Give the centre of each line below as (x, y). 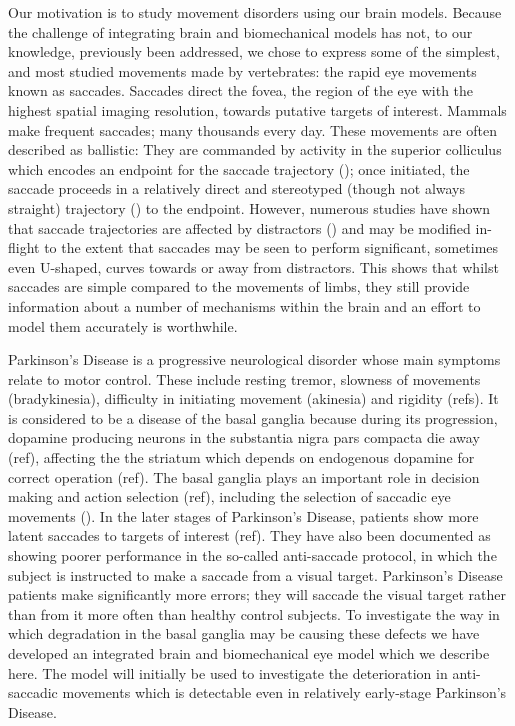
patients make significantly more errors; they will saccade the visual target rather (257, 594)
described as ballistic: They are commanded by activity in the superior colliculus (255, 149)
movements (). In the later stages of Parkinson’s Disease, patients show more (243, 515)
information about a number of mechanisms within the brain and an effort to (244, 305)
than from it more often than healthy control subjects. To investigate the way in (254, 613)
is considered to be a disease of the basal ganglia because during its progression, (253, 417)
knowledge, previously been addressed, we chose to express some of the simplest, (254, 51)
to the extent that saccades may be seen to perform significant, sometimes (271, 247)
